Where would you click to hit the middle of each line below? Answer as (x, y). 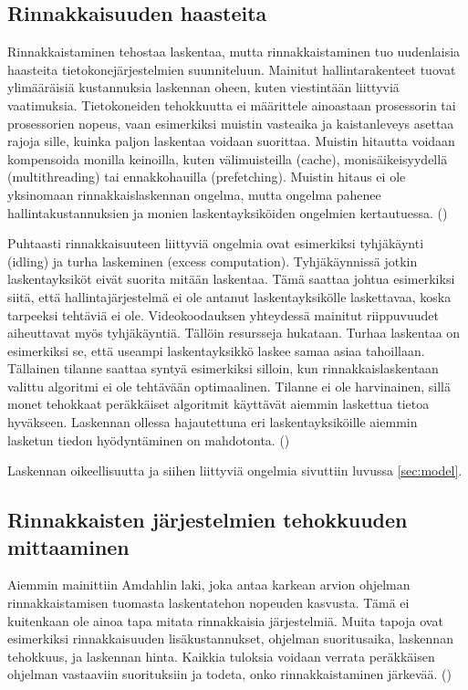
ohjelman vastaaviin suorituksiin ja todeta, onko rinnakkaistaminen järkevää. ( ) (229, 674)
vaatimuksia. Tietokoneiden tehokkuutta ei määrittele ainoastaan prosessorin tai (232, 105)
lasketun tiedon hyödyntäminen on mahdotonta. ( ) (149, 439)
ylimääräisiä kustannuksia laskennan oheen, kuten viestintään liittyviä (203, 87)
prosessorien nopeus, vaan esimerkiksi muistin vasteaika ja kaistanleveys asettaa (231, 123)
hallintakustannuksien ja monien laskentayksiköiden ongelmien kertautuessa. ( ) (228, 212)
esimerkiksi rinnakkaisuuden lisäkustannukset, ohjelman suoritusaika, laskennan (230, 638)
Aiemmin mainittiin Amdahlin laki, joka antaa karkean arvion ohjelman (209, 585)
